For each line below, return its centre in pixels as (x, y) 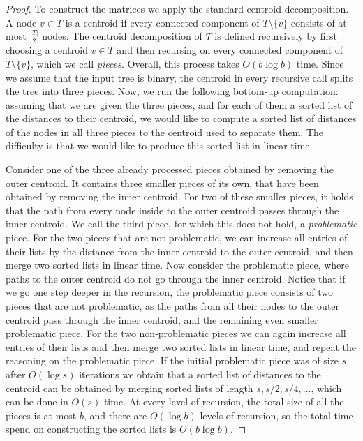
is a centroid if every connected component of (162, 22)
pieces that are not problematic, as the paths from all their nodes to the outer (173, 306)
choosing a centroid (47, 50)
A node (21, 22)
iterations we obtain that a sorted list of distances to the (200, 374)
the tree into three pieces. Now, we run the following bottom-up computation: (172, 91)
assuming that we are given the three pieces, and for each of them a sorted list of (179, 104)
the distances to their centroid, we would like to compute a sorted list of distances (181, 118)
